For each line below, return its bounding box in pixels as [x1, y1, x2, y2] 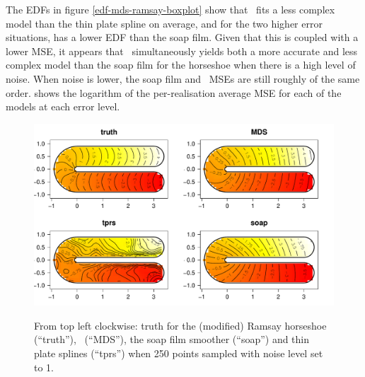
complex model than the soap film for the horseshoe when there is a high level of [6, 57, 356, 72]
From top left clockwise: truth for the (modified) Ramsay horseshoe [34, 318, 327, 332]
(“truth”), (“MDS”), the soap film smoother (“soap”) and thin [34, 332, 310, 347]
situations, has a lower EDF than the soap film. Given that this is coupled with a [6, 30, 359, 45]
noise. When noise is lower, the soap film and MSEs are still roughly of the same [6, 71, 360, 86]
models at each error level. [6, 99, 120, 114]
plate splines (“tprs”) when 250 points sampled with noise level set [34, 346, 323, 361]
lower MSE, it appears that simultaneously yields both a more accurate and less [6, 43, 358, 58]
